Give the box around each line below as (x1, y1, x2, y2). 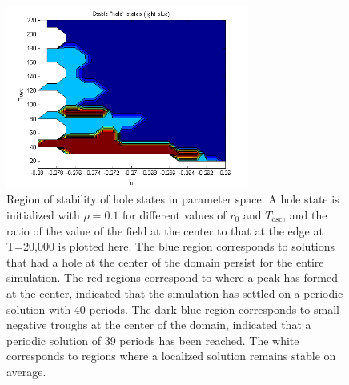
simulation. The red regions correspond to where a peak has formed (6, 269, 338, 286)
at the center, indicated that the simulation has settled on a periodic (6, 284, 343, 301)
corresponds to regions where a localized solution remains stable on (6, 347, 336, 364)
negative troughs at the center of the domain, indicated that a (6, 316, 311, 333)
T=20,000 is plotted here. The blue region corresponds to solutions (6, 238, 335, 255)
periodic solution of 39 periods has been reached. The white (6, 331, 299, 348)
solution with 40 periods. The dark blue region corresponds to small (6, 300, 339, 317)
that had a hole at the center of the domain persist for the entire (6, 253, 324, 270)
